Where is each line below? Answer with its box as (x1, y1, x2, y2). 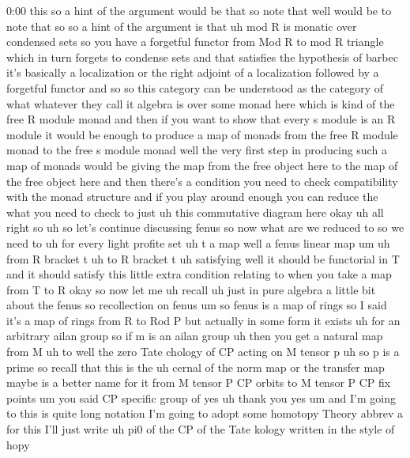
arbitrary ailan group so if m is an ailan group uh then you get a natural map (6, 327, 383, 344)
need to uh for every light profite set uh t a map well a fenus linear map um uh (6, 234, 390, 251)
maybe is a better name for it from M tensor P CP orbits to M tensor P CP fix (6, 374, 391, 391)
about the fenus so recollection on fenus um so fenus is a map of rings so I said (6, 297, 387, 313)
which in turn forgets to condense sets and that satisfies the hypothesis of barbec (6, 48, 398, 65)
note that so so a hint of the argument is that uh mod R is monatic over (6, 17, 357, 34)
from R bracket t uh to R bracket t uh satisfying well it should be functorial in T (6, 250, 400, 267)
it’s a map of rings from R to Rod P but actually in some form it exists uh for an (6, 312, 401, 328)
